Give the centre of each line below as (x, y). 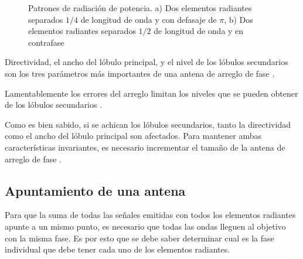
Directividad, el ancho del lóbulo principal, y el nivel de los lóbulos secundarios (147, 62)
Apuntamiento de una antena (95, 190)
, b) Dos (239, 19)
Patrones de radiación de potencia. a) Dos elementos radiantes (140, 8)
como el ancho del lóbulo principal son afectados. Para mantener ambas (133, 136)
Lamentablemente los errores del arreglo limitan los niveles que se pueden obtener (151, 93)
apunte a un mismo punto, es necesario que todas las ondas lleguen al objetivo (145, 226)
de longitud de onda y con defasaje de (149, 19)
